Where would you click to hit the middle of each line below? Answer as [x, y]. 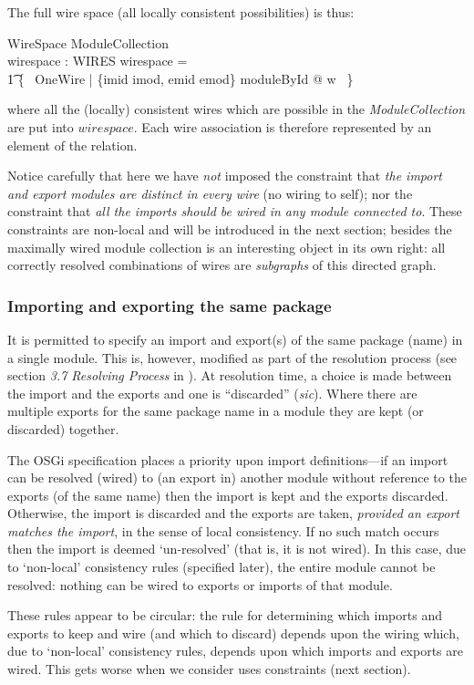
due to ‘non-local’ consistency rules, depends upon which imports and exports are [235, 651]
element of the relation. [72, 145]
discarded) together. [63, 428]
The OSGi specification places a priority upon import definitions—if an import [228, 459]
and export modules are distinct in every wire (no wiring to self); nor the [210, 193]
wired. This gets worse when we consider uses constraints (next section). [209, 669]
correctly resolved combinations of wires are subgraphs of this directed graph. [222, 265]
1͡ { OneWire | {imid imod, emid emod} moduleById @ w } [180, 78]
